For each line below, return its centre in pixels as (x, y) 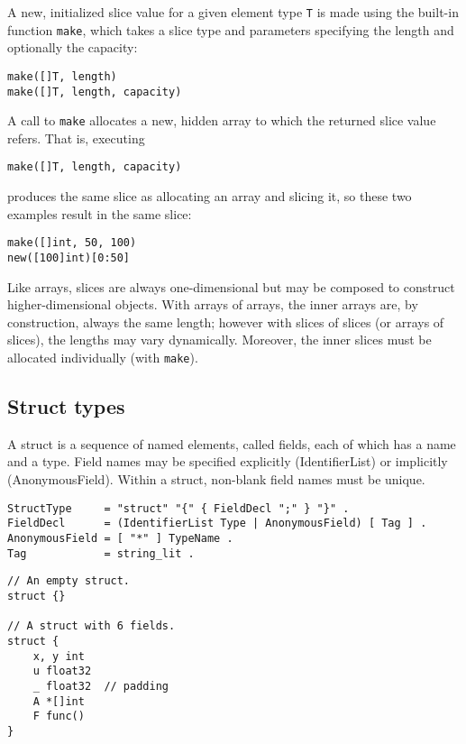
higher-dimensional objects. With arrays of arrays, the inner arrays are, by (213, 304)
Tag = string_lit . (101, 553)
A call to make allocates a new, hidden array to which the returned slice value (222, 120)
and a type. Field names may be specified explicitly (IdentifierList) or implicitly (228, 461)
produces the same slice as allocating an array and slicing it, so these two (210, 196)
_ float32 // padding (101, 686)
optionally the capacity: (73, 47)
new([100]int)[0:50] (69, 257)
